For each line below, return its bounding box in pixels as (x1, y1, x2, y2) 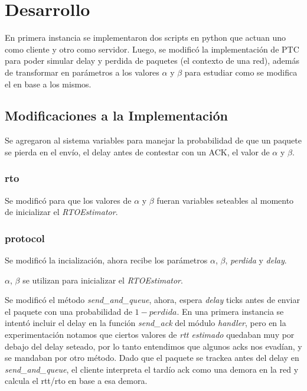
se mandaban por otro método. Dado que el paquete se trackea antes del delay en (5, 351, 299, 364)
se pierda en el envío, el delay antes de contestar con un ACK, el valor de (5, 145, 270, 158)
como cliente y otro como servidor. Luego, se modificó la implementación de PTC (5, 43, 299, 55)
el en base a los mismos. (5, 77, 92, 90)
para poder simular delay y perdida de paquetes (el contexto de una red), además (5, 54, 299, 67)
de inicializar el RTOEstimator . (5, 206, 118, 218)
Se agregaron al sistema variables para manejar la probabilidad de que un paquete (5, 134, 302, 146)
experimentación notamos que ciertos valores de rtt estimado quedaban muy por (5, 328, 295, 341)
